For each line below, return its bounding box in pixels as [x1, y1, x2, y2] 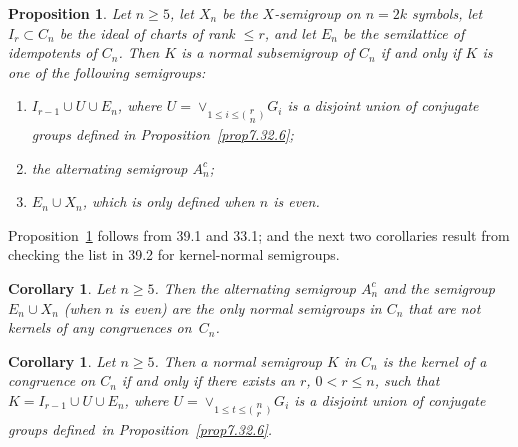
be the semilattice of [342, 22, 465, 43]
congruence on [8, 370, 96, 391]
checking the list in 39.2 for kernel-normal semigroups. [8, 244, 340, 265]
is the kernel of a [382, 350, 487, 371]
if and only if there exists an [121, 370, 295, 391]
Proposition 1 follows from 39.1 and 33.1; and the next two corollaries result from [8, 224, 510, 245]
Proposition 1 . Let [8, 3, 131, 23]
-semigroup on [274, 3, 361, 23]
